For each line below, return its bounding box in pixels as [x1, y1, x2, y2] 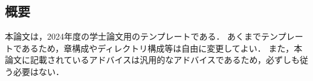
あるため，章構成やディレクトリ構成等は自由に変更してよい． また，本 [21, 41, 303, 54]
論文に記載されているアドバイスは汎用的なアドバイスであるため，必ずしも [5, 53, 300, 66]
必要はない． [13, 65, 64, 77]
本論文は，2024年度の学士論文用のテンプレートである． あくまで [5, 30, 262, 43]
